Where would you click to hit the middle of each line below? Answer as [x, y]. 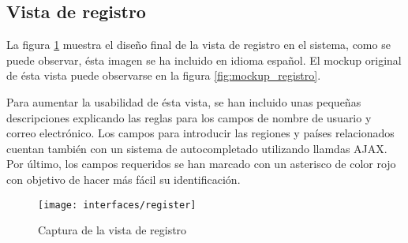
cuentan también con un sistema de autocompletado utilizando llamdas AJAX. [197, 148]
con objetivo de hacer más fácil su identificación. [124, 179]
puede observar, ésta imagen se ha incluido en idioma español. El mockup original [204, 60]
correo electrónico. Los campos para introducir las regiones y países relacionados [200, 133]
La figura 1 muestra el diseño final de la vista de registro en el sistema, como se [198, 45]
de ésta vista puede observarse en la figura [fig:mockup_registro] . [164, 75]
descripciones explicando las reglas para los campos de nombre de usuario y [189, 117]
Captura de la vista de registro [112, 230]
